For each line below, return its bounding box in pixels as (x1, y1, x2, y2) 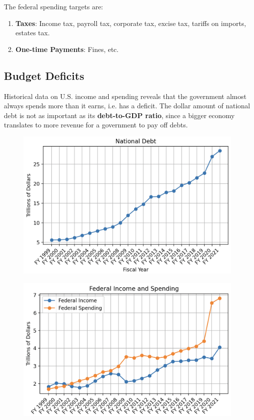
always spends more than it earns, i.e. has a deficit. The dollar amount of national (4, 100, 250, 111)
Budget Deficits (4, 68, 84, 83)
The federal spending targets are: (4, 1, 103, 11)
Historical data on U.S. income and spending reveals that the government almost (4, 91, 247, 101)
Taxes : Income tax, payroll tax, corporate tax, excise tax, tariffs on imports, (15, 18, 246, 28)
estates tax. (15, 27, 50, 38)
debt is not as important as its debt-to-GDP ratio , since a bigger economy (4, 110, 235, 120)
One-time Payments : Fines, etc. (15, 44, 119, 54)
